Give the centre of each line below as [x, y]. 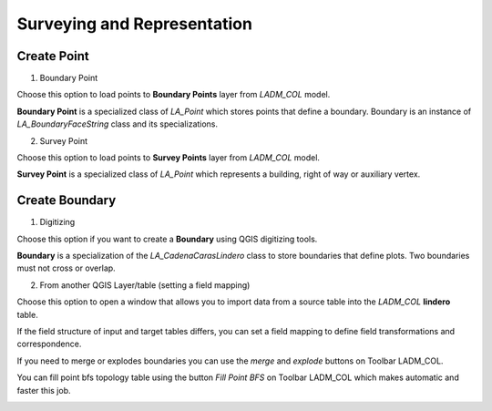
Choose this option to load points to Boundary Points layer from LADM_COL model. [174, 95]
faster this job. [44, 390]
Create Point [53, 56]
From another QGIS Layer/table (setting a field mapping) [145, 285]
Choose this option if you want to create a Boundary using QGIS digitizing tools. [167, 239]
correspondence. [49, 344]
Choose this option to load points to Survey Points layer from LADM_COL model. [169, 158]
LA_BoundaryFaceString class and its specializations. [118, 124]
